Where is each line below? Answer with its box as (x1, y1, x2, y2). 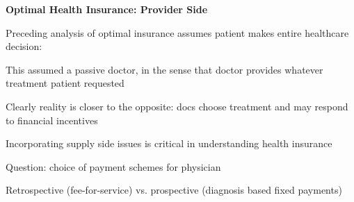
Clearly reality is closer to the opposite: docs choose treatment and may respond (6, 99, 348, 113)
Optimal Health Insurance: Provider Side (6, 2, 208, 16)
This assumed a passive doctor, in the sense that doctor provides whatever (6, 62, 323, 76)
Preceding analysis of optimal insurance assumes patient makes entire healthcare (6, 25, 349, 40)
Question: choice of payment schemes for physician (6, 159, 221, 174)
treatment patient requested (6, 76, 124, 90)
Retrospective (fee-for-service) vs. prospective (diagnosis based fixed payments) (6, 183, 342, 197)
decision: (6, 39, 42, 53)
